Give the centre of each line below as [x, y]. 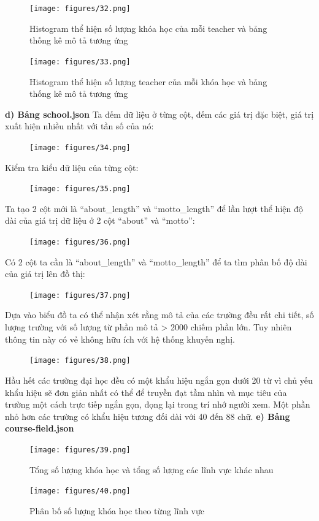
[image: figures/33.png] [80, 62]
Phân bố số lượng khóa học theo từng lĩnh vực [117, 510]
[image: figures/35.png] [80, 189]
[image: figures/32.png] [80, 9]
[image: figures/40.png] [80, 491]
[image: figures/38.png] [80, 361]
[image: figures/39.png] [80, 450]
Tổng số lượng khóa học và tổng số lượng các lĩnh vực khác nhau [152, 469]
